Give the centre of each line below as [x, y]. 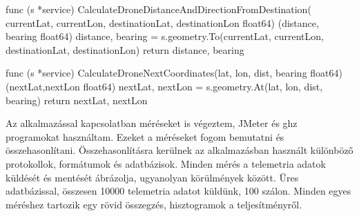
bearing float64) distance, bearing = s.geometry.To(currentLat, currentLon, [165, 36]
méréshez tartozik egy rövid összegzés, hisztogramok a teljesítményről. [154, 204]
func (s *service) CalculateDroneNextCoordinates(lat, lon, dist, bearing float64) [174, 73]
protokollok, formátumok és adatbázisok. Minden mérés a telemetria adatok [166, 163]
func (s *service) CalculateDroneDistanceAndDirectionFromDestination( [158, 9]
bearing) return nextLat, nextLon [77, 100]
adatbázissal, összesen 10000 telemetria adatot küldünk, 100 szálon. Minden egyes [178, 191]
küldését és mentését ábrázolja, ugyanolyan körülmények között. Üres [152, 177]
